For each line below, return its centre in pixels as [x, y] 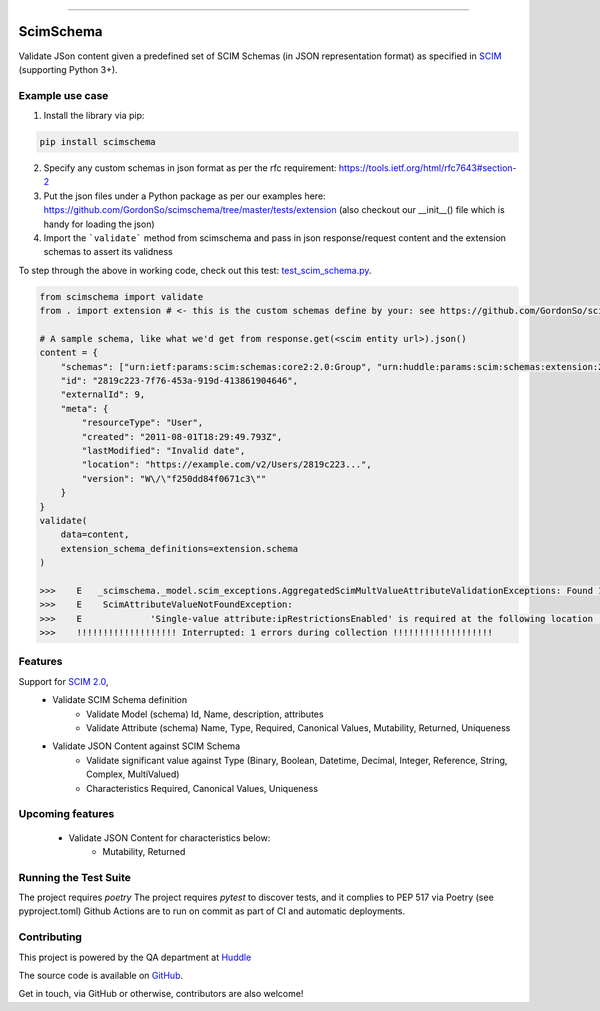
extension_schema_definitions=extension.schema [179, 548]
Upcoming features [66, 814]
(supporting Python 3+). [68, 69]
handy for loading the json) [99, 224]
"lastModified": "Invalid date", [163, 451]
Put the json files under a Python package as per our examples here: [184, 196]
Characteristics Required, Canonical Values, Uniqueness [202, 788]
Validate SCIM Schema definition [120, 700]
